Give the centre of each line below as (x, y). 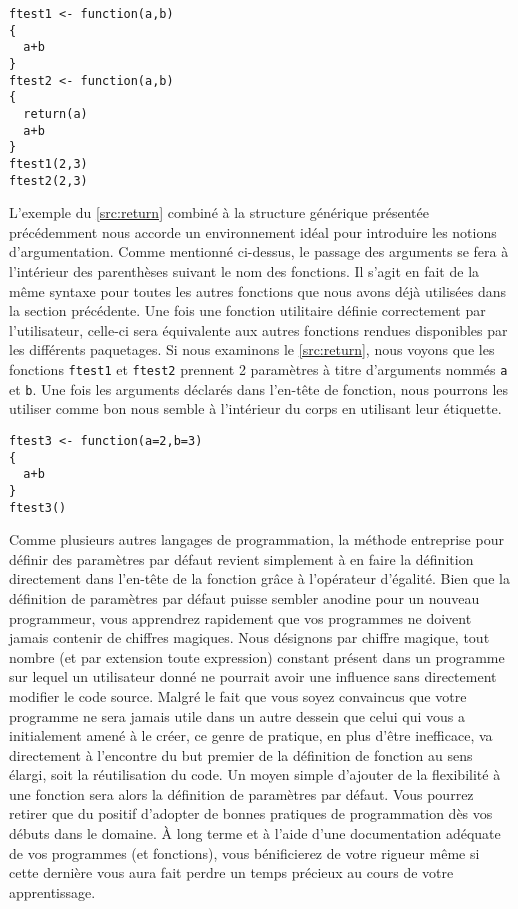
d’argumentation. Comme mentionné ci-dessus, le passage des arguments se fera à (259, 251)
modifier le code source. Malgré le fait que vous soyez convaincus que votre (238, 695)
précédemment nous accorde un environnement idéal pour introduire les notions (253, 231)
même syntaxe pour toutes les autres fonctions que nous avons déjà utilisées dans (258, 290)
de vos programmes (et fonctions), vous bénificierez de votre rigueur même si (244, 852)
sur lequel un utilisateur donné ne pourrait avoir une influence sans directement (253, 676)
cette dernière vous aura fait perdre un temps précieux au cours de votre (231, 872)
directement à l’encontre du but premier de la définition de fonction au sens (241, 754)
